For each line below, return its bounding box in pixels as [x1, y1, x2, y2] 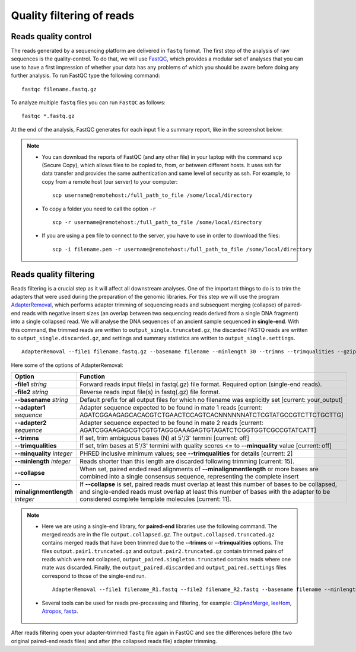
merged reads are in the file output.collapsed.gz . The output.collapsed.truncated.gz [42, 530, 275, 538]
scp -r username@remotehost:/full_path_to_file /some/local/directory [52, 219, 262, 225]
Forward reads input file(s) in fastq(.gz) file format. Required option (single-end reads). [79, 380, 322, 388]
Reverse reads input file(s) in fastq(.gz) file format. [79, 388, 221, 397]
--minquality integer [14, 449, 72, 458]
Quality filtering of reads [11, 9, 135, 22]
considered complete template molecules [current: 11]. [79, 495, 231, 503]
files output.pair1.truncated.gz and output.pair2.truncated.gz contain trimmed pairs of [42, 547, 284, 554]
